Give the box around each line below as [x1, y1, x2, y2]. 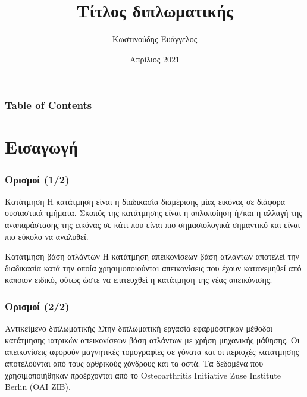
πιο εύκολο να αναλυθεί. [5, 230, 89, 242]
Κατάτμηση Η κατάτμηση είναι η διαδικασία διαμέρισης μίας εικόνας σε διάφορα [5, 195, 286, 207]
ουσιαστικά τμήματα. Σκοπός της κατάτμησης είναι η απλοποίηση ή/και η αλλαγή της [5, 207, 302, 219]
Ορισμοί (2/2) [5, 298, 70, 313]
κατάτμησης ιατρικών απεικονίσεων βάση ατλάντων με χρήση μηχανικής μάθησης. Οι [5, 333, 300, 346]
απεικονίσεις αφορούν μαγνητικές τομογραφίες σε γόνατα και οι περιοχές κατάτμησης [5, 345, 299, 358]
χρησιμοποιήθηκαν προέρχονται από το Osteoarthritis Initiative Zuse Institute [5, 368, 281, 381]
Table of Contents [5, 98, 92, 112]
